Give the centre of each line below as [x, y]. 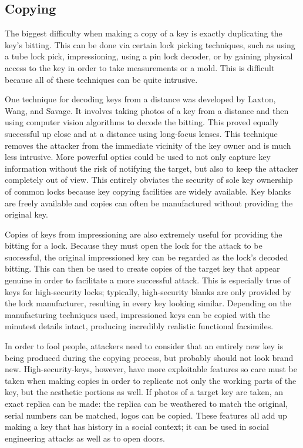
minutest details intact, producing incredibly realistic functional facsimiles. [139, 326]
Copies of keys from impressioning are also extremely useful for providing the [144, 234]
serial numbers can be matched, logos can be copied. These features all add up [146, 415]
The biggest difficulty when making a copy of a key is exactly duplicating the [144, 33]
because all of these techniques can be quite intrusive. [101, 79]
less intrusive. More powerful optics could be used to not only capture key [138, 157]
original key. [26, 214]
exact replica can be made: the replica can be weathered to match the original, [146, 404]
